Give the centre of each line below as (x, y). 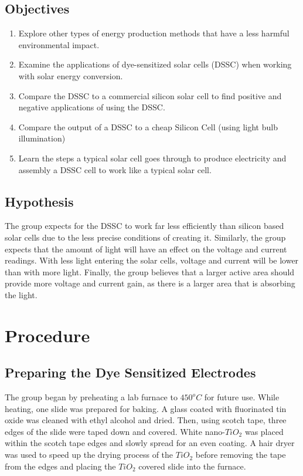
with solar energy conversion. (71, 75)
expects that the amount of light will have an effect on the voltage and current (146, 249)
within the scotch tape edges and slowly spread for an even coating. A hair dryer (150, 443)
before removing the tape (241, 455)
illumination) (42, 138)
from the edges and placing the (60, 466)
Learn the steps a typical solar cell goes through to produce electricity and (152, 158)
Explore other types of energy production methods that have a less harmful (154, 33)
